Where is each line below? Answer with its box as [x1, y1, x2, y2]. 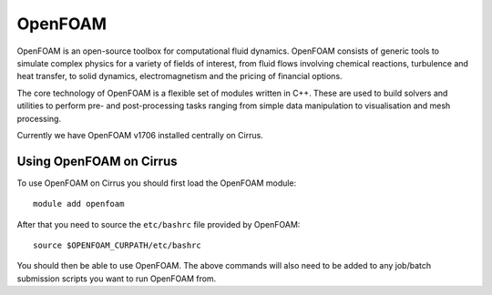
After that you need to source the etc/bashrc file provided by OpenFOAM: [16, 219, 301, 229]
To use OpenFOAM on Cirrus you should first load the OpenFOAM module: [16, 178, 297, 188]
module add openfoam [33, 198, 125, 209]
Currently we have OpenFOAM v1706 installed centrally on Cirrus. [16, 129, 263, 140]
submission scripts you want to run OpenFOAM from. [16, 273, 217, 284]
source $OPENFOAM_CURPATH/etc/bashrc [33, 239, 202, 250]
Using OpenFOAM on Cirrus [16, 153, 178, 168]
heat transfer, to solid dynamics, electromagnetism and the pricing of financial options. [16, 71, 343, 82]
